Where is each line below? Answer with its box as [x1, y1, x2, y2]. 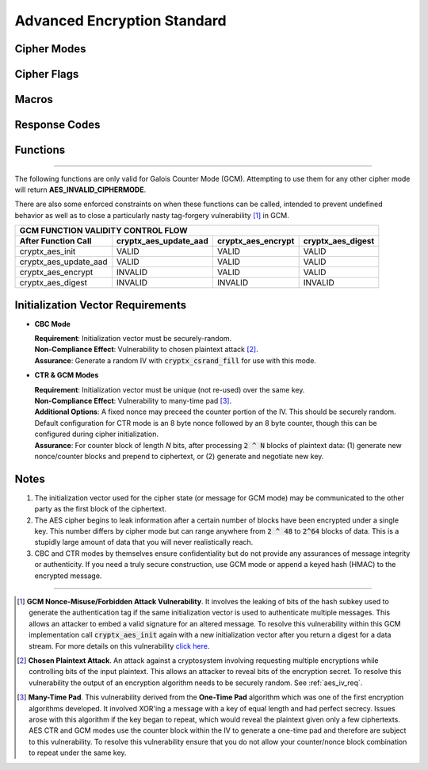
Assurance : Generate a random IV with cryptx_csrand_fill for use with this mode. [34, 355, 317, 365]
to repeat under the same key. [29, 748, 127, 757]
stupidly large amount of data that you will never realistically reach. [34, 538, 254, 547]
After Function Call [19, 236, 92, 247]
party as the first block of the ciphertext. [34, 504, 166, 514]
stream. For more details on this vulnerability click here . [29, 641, 210, 650]
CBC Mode [34, 319, 71, 328]
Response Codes [14, 118, 101, 132]
